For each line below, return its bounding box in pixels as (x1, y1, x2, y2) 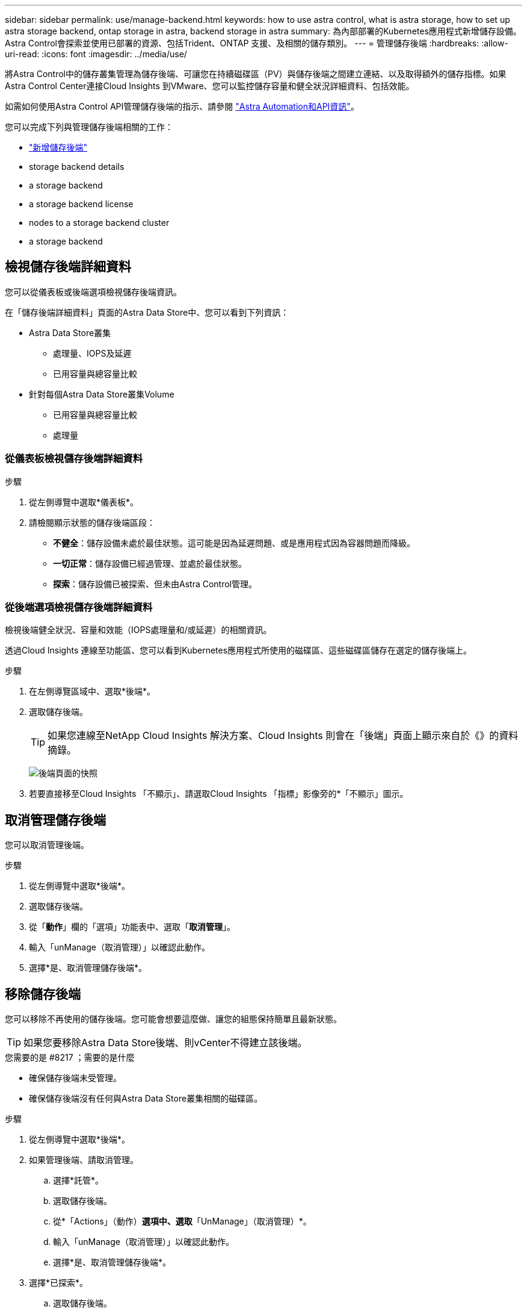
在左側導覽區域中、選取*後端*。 (29, 686, 156, 697)
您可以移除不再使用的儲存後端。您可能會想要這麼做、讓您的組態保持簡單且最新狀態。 (5, 1014, 342, 1025)
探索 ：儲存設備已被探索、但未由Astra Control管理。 (53, 578, 257, 589)
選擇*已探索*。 (29, 1277, 88, 1288)
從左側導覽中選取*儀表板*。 (29, 496, 139, 507)
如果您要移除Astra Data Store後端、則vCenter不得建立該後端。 (23, 1037, 307, 1049)
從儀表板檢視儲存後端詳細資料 (5, 452, 143, 465)
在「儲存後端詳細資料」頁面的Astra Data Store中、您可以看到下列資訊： (5, 307, 289, 317)
